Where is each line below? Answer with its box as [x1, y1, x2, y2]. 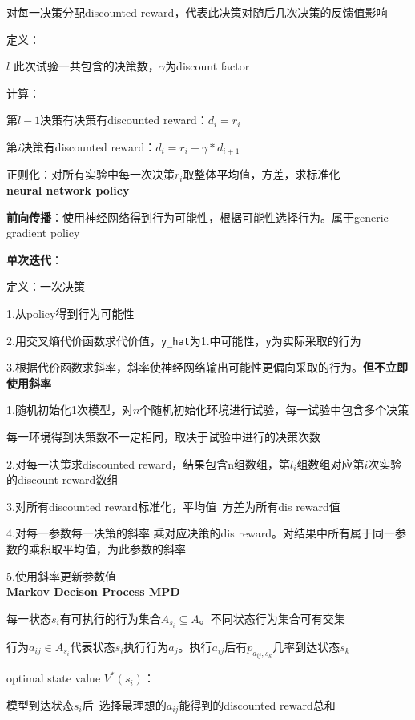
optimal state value [6, 670, 101, 686]
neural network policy [6, 182, 130, 199]
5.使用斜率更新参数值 [6, 567, 116, 584]
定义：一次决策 [6, 278, 85, 295]
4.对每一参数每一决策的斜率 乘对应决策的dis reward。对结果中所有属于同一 [6, 525, 396, 541]
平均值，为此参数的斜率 [62, 540, 186, 557]
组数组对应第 [296, 455, 365, 472]
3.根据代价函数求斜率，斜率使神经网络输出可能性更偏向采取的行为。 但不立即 [6, 359, 408, 376]
